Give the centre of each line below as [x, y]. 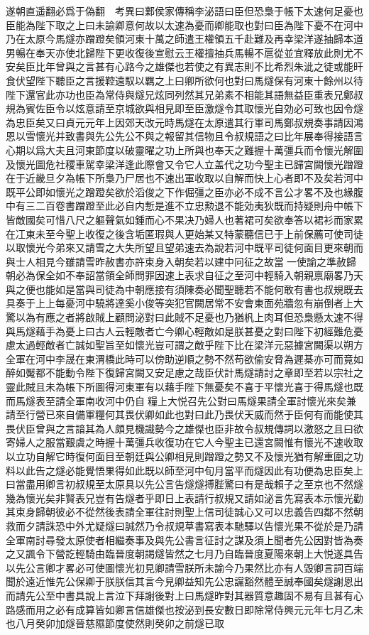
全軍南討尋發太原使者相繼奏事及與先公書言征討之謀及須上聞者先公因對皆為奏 [184, 539]
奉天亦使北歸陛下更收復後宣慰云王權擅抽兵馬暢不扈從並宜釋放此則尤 [194, 52]
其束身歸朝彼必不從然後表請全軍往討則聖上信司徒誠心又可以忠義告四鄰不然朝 [184, 512]
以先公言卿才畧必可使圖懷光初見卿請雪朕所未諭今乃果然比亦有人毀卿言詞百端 [184, 567]
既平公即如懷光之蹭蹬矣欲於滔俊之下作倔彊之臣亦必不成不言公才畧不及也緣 [180, 191]
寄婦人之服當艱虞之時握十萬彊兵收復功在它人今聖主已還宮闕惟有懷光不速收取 [184, 442]
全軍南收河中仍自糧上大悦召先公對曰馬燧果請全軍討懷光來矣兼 [210, 400]
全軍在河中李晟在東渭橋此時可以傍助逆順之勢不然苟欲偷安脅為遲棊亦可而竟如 [184, 358]
